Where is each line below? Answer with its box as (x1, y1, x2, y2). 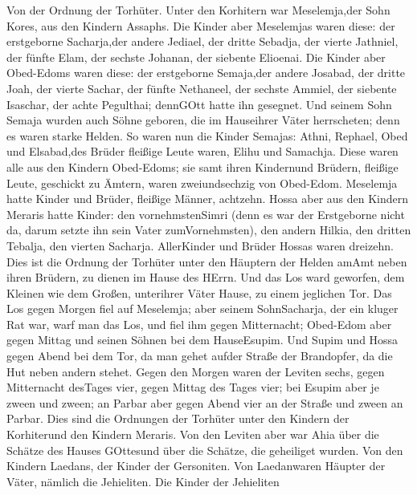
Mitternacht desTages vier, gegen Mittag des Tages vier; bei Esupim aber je (6, 379, 379, 396)
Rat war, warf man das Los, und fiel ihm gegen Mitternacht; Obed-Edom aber (6, 315, 392, 332)
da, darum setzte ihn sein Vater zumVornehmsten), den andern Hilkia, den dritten (6, 221, 411, 238)
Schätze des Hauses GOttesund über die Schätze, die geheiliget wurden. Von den (6, 441, 403, 458)
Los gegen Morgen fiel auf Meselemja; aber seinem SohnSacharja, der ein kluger (6, 300, 399, 317)
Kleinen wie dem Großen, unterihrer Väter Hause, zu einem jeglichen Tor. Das (6, 284, 392, 301)
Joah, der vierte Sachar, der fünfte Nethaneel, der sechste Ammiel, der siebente (6, 79, 397, 96)
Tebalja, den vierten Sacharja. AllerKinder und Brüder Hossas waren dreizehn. (6, 237, 394, 254)
